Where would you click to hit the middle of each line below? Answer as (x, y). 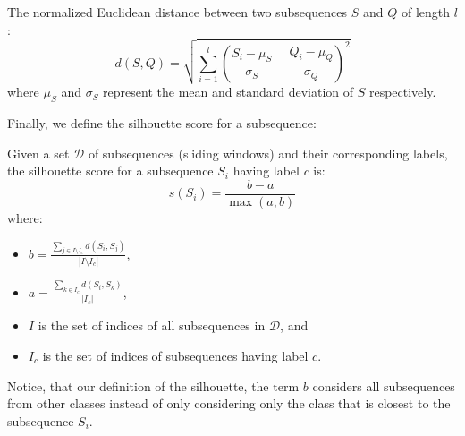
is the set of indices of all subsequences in (152, 325)
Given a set (38, 153)
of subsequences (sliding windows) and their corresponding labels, (268, 153)
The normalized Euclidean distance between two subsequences (178, 12)
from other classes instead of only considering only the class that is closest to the (229, 403)
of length (426, 12)
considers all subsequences (384, 385)
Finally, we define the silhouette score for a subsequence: (162, 123)
